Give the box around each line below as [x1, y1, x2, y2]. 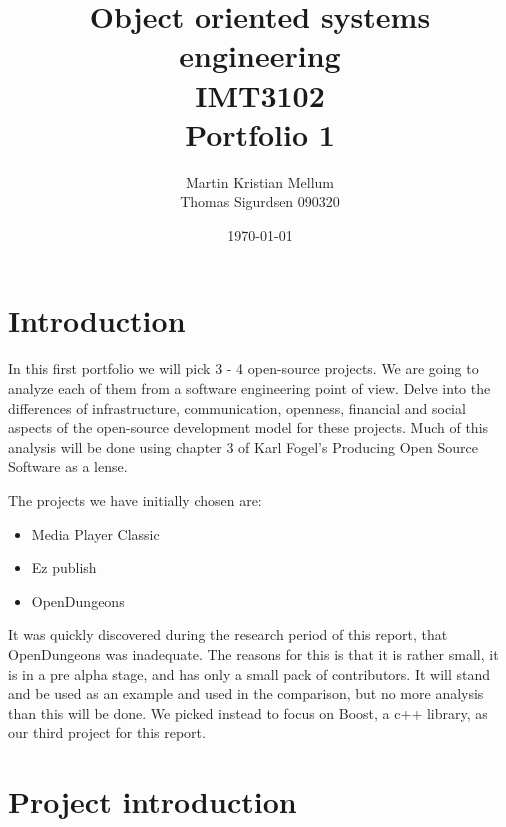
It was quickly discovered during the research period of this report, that [8, 624, 448, 645]
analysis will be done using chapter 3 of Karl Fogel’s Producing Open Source [8, 436, 478, 457]
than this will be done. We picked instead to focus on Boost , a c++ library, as [8, 702, 488, 723]
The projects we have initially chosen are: [8, 489, 262, 510]
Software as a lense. [8, 456, 128, 477]
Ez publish [31, 557, 97, 578]
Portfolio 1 [185, 113, 335, 154]
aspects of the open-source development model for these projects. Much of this [8, 417, 489, 438]
